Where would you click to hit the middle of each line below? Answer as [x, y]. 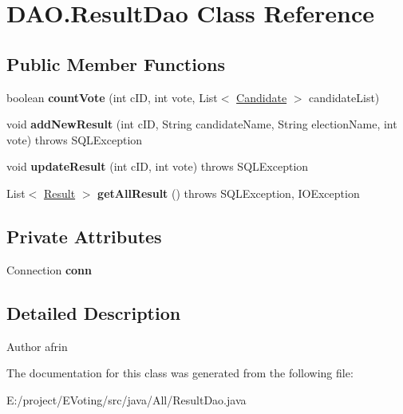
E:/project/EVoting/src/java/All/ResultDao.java [126, 399]
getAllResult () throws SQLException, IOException [229, 193]
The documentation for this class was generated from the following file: [180, 373]
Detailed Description [94, 312]
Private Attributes [84, 236]
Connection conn [49, 269]
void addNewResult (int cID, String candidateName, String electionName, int [202, 124]
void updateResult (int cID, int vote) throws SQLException [158, 166]
